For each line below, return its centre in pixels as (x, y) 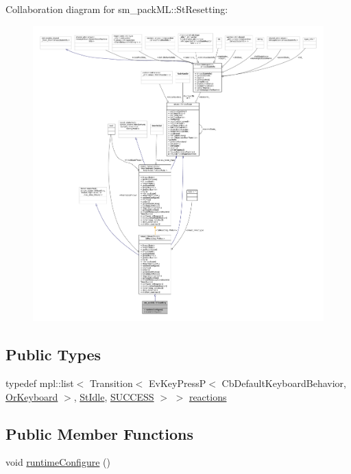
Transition (111, 383)
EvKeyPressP (178, 383)
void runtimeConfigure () (58, 462)
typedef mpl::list (40, 383)
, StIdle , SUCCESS (114, 396)
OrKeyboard (32, 396)
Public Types (53, 354)
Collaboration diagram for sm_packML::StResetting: (117, 9)
